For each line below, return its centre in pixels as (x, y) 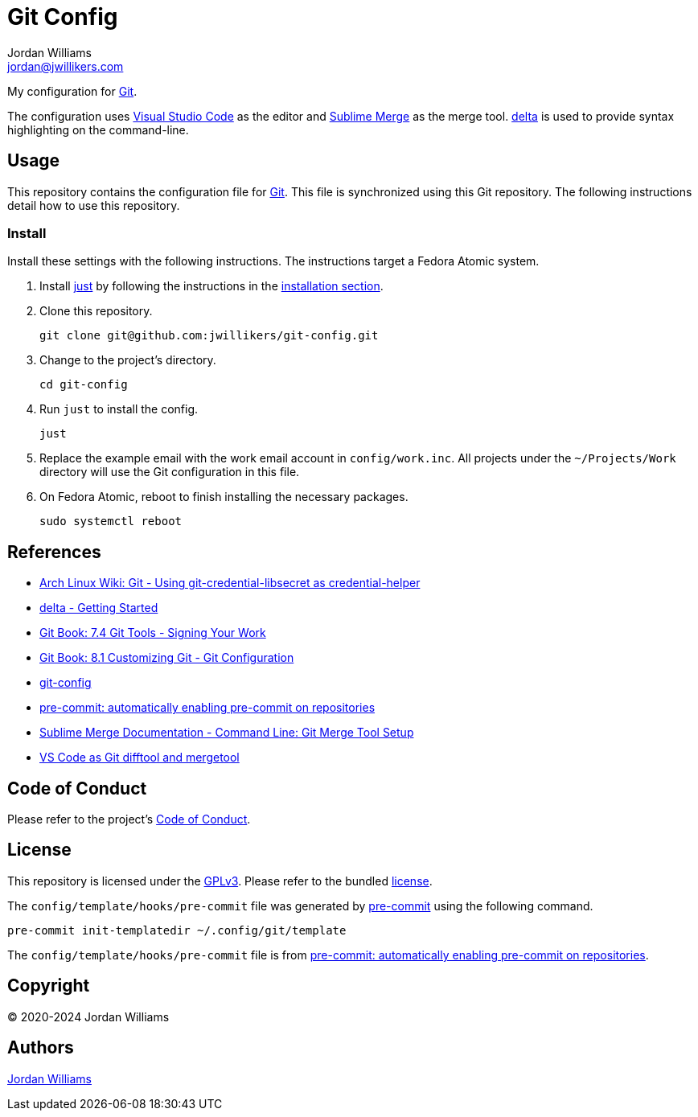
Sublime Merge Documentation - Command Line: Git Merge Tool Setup (227, 733)
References (54, 552)
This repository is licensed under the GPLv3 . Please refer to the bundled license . (220, 881)
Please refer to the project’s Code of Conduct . (129, 819)
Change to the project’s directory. (128, 360)
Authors (41, 1048)
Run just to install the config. (119, 409)
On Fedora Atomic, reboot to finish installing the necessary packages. (224, 497)
